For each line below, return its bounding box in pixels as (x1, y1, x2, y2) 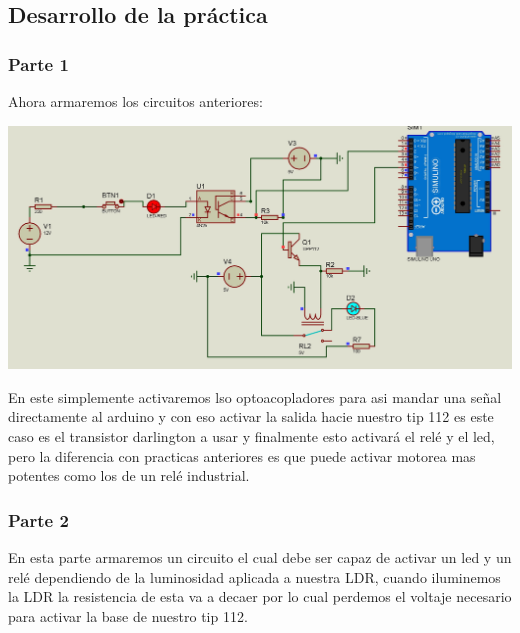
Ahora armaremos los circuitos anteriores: (8, 91, 263, 111)
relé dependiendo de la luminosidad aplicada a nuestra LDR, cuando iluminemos (8, 566, 501, 587)
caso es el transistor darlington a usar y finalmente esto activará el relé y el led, (8, 426, 495, 446)
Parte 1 (8, 51, 69, 76)
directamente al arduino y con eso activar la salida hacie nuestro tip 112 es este (8, 406, 494, 427)
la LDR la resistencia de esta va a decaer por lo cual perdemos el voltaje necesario (8, 586, 512, 607)
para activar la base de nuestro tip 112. (8, 605, 248, 626)
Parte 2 (8, 507, 69, 532)
